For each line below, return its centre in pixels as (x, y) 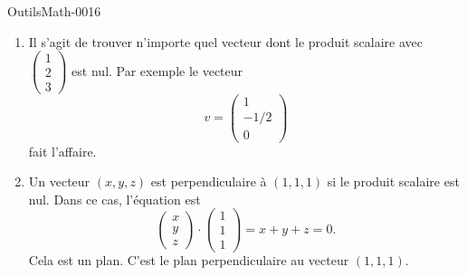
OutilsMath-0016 (54, 11)
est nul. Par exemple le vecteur (157, 70)
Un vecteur (59, 181)
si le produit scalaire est (393, 181)
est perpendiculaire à (209, 181)
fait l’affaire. (62, 151)
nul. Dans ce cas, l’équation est (114, 199)
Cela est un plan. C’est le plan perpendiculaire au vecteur (189, 260)
